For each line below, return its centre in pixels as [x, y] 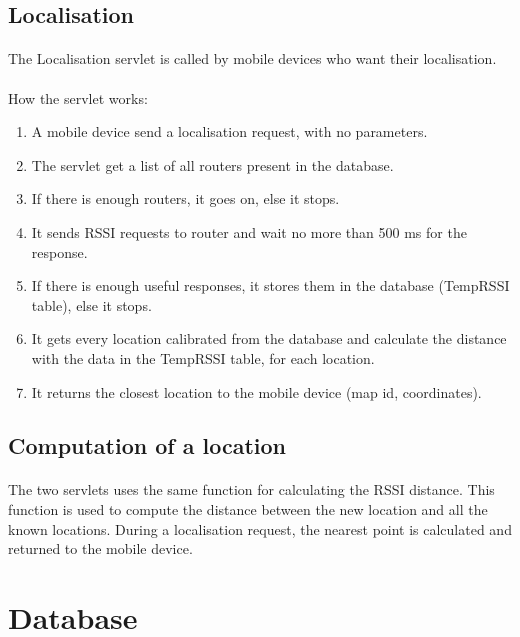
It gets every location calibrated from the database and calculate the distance [269, 338]
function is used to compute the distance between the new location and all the [248, 509]
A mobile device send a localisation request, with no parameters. [229, 131]
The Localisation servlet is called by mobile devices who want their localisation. [252, 58]
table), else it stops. [91, 304]
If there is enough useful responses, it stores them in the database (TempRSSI [270, 285]
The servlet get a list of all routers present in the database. [212, 164]
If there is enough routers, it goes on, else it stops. [185, 198]
